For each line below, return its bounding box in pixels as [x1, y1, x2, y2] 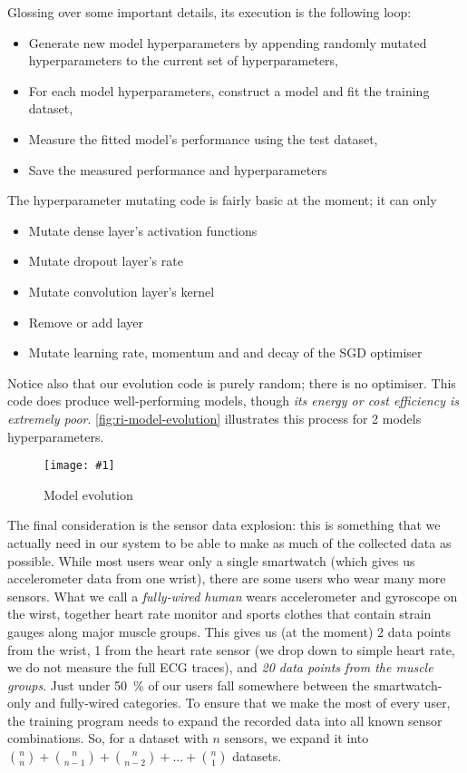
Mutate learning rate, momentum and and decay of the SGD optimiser [28, 343, 423, 362]
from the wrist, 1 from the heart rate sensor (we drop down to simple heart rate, [7, 640, 455, 659]
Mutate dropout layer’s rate [28, 251, 183, 270]
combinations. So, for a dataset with [7, 729, 209, 748]
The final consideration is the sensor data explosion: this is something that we [7, 515, 441, 534]
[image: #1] [44, 459, 115, 473]
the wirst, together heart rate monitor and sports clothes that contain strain [7, 604, 432, 623]
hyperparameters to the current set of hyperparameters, [28, 51, 339, 70]
